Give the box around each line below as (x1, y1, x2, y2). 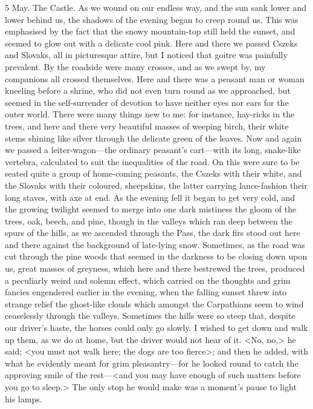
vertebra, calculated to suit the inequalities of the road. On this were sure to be (5, 155, 300, 168)
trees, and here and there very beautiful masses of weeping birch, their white (5, 119, 289, 132)
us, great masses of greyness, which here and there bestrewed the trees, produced (5, 262, 305, 275)
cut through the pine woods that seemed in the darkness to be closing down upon (5, 250, 308, 263)
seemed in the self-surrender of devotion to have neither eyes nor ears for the (5, 96, 289, 108)
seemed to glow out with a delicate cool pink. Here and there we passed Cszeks (5, 36, 298, 49)
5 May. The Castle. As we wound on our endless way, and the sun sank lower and (5, 1, 307, 13)
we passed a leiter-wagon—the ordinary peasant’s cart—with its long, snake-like (5, 143, 301, 156)
